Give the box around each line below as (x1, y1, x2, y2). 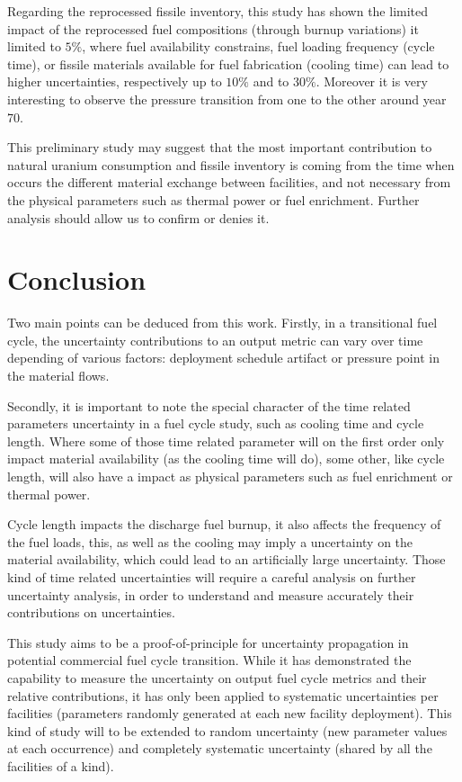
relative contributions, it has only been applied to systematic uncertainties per (7, 686, 439, 705)
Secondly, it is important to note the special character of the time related (7, 396, 411, 415)
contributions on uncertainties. (7, 603, 175, 622)
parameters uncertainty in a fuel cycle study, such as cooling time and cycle (7, 414, 424, 433)
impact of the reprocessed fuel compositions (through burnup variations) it (7, 19, 419, 38)
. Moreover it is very (315, 72, 428, 91)
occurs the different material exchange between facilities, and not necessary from (7, 173, 451, 192)
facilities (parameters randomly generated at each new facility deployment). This (7, 704, 452, 723)
